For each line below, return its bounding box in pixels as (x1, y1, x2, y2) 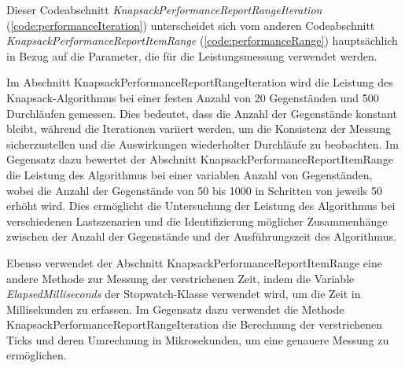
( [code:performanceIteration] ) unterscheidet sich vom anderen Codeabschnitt (6, 17, 375, 33)
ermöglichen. (6, 347, 67, 363)
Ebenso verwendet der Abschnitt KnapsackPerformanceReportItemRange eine (6, 254, 382, 270)
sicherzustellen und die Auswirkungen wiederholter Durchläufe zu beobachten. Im (6, 135, 399, 152)
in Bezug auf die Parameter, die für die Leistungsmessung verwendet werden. (6, 47, 377, 64)
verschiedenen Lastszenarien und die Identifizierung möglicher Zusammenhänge (6, 212, 388, 229)
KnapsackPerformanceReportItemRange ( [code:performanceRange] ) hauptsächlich (6, 32, 398, 49)
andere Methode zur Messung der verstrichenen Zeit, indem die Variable (6, 270, 355, 286)
